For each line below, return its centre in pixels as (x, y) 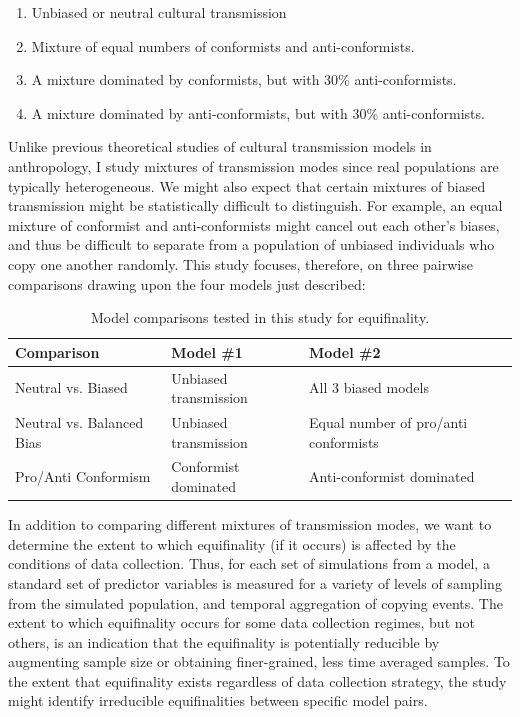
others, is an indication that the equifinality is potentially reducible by (224, 641)
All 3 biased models (369, 387)
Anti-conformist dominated (392, 476)
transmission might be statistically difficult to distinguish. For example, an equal (255, 205)
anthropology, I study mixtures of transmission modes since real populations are (253, 165)
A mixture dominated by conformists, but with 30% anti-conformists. (244, 79)
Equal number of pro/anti (388, 422)
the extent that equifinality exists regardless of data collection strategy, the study (257, 680)
